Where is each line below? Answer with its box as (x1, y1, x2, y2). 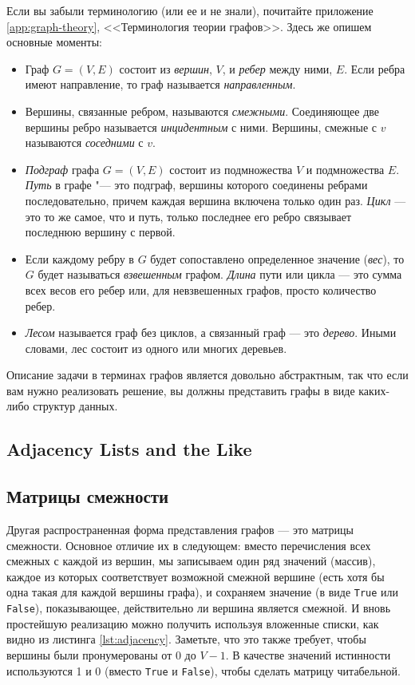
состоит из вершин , (119, 60, 212, 77)
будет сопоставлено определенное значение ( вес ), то (150, 250, 405, 267)
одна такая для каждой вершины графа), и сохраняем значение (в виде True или (6, 584, 399, 600)
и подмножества (306, 160, 385, 177)
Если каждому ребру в (25, 250, 134, 267)
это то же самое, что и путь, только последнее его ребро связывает (25, 208, 352, 224)
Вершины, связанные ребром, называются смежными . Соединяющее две (25, 102, 380, 119)
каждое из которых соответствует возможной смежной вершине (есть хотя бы (6, 568, 385, 584)
